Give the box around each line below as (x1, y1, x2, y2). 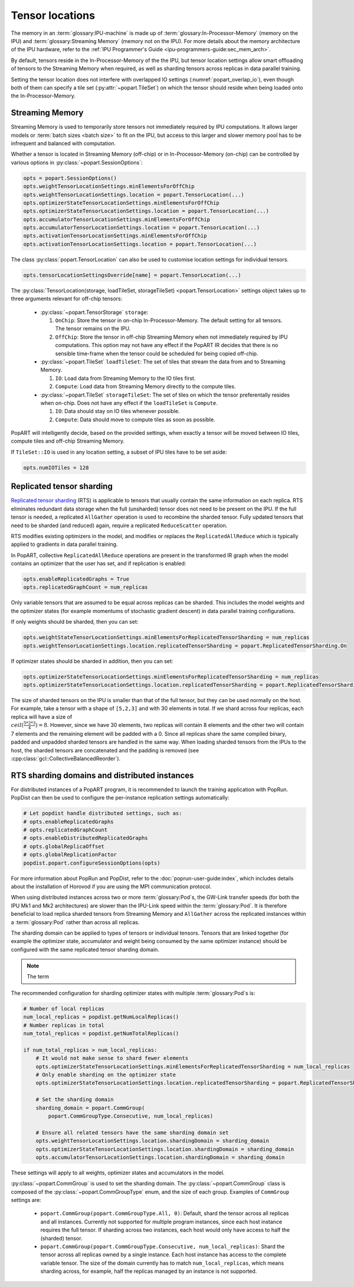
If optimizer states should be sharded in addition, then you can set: (11, 657, 173, 664)
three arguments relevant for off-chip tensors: (11, 295, 123, 302)
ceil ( (11, 722, 24, 729)
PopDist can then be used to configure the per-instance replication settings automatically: (11, 794, 230, 801)
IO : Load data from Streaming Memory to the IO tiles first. (55, 375, 196, 382)
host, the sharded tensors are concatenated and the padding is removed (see (11, 746, 199, 754)
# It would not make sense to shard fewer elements (35, 1055, 189, 1062)
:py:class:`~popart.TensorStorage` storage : (40, 309, 149, 316)
